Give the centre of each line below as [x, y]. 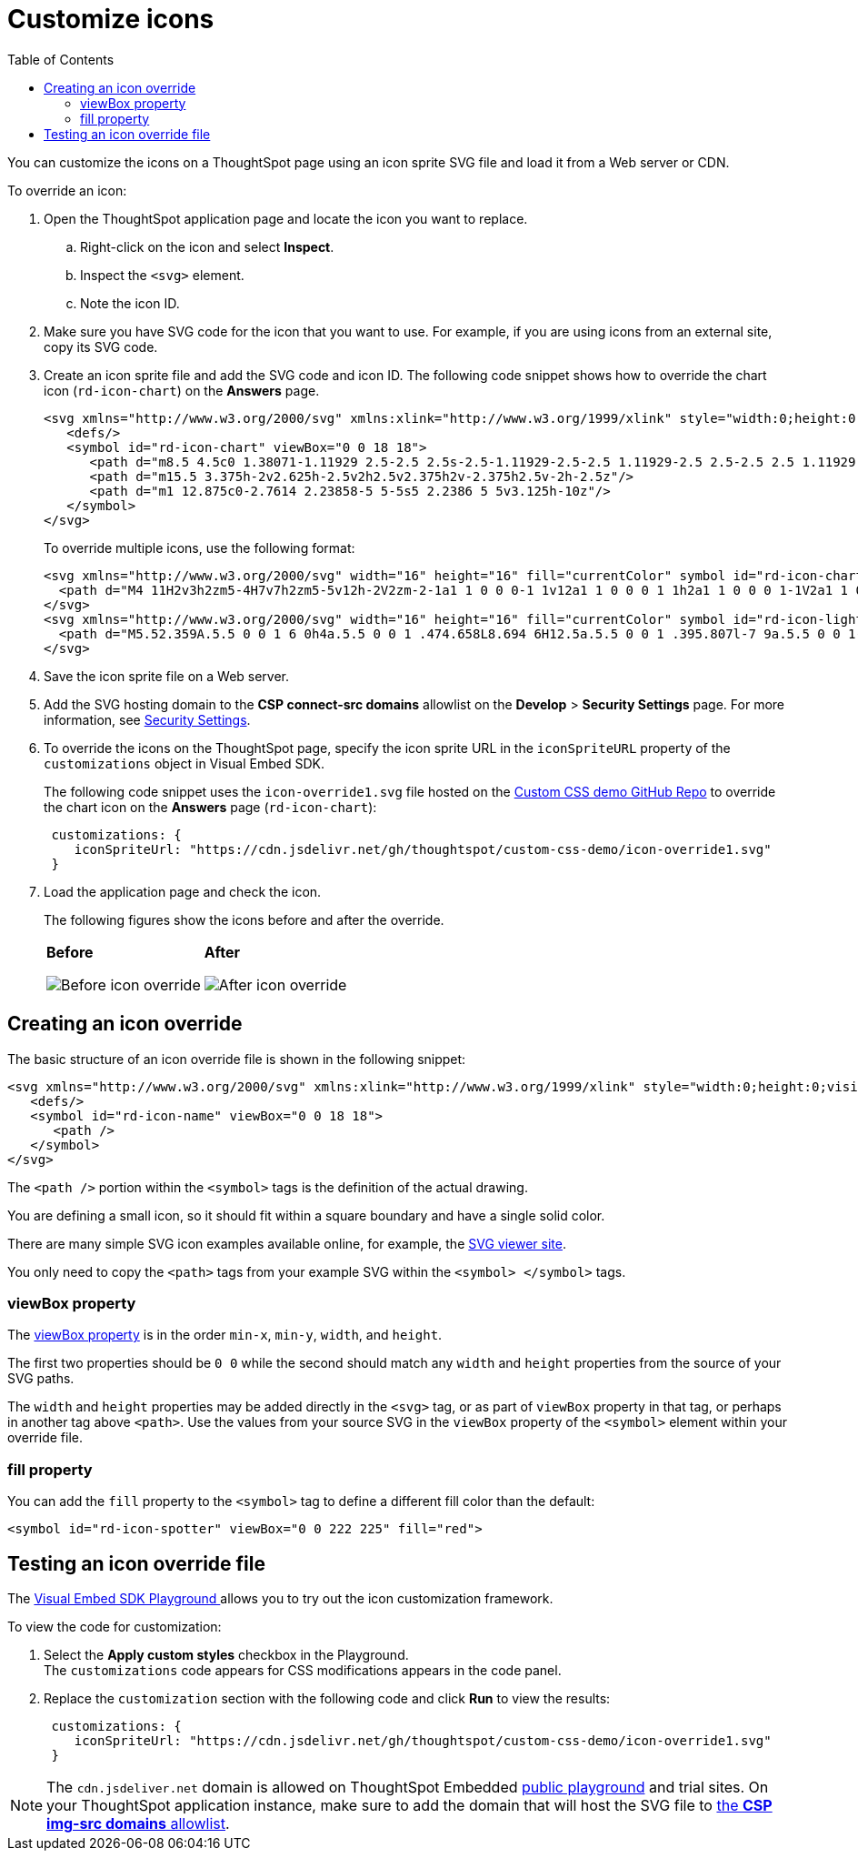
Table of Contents [61, 59]
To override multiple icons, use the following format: [200, 547]
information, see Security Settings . [147, 719]
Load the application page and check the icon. [183, 891]
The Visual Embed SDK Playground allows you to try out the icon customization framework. [280, 1598]
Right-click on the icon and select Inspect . [207, 246]
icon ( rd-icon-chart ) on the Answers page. [182, 390]
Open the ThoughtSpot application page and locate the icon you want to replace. [286, 218]
